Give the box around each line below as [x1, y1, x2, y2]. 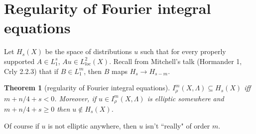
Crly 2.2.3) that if [4, 66, 58, 76]
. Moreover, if [54, 93, 96, 103]
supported [4, 56, 35, 66]
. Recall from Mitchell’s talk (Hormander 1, [109, 56, 242, 66]
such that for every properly [140, 46, 226, 57]
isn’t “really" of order [145, 120, 210, 131]
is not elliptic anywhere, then [48, 120, 137, 131]
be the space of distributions [45, 46, 132, 57]
